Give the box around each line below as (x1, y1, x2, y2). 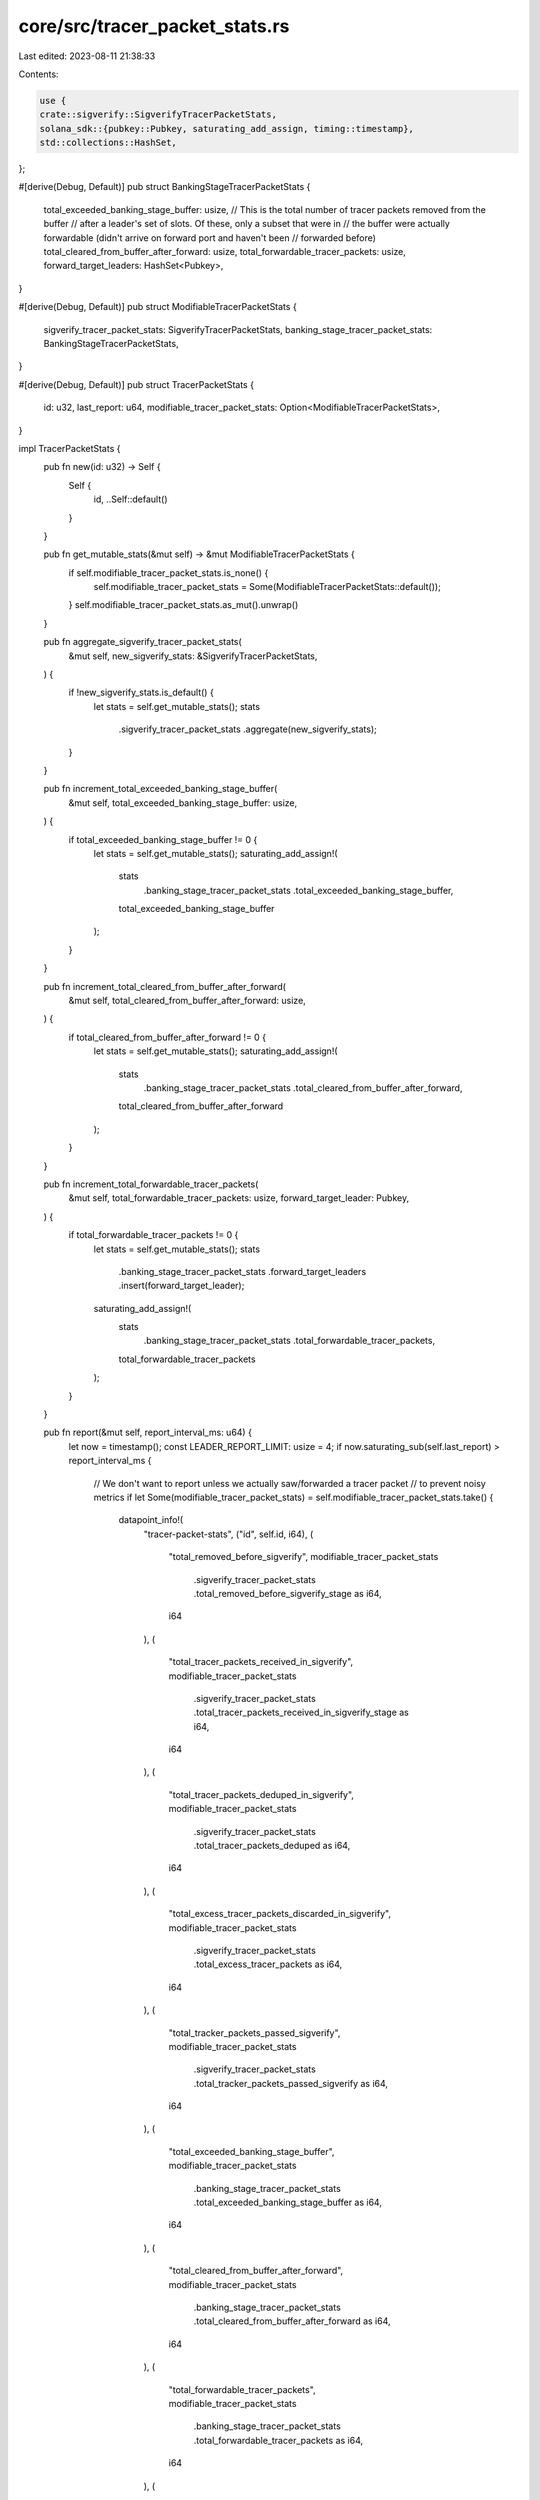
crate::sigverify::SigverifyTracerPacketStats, (39, 109, 277, 120)
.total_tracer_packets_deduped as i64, (193, 1840, 351, 1852)
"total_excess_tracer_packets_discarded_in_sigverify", (168, 1908, 392, 1920)
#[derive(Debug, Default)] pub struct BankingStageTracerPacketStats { (18, 181, 311, 193)
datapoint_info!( (118, 1514, 184, 1526)
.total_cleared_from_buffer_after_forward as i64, (193, 2315, 391, 2327)
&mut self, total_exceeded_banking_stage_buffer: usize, (68, 796, 298, 809)
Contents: (18, 68, 59, 80)
